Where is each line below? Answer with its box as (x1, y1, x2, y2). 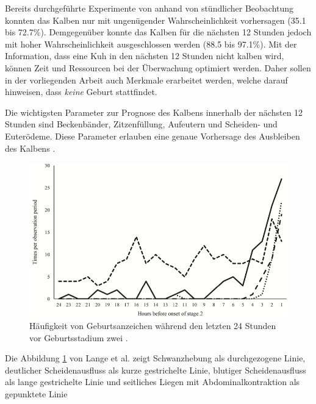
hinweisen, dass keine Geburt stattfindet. (5, 85, 157, 98)
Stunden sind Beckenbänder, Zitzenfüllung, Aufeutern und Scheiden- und (5, 118, 278, 130)
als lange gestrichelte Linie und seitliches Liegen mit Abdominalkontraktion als (5, 375, 300, 388)
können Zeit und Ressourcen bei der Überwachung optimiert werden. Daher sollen (5, 61, 311, 74)
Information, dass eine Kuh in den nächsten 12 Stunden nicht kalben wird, (5, 49, 284, 62)
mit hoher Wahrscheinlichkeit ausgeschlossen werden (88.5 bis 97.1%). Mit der (5, 37, 297, 50)
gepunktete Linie (5, 388, 68, 400)
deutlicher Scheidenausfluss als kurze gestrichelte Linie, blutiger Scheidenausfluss (5, 363, 306, 376)
